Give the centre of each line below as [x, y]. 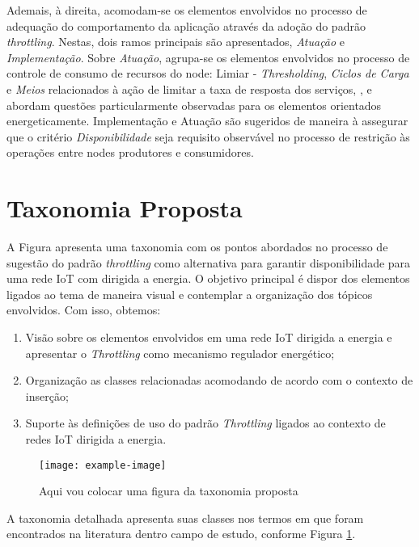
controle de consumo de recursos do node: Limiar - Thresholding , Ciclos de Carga [208, 73]
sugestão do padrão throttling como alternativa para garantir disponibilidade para [209, 262]
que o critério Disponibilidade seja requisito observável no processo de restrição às [208, 136]
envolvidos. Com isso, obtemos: [84, 310]
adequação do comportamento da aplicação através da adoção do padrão [186, 25]
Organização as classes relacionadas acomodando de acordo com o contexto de [219, 380]
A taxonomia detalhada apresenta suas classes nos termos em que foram [185, 518]
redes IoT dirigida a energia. [96, 439]
